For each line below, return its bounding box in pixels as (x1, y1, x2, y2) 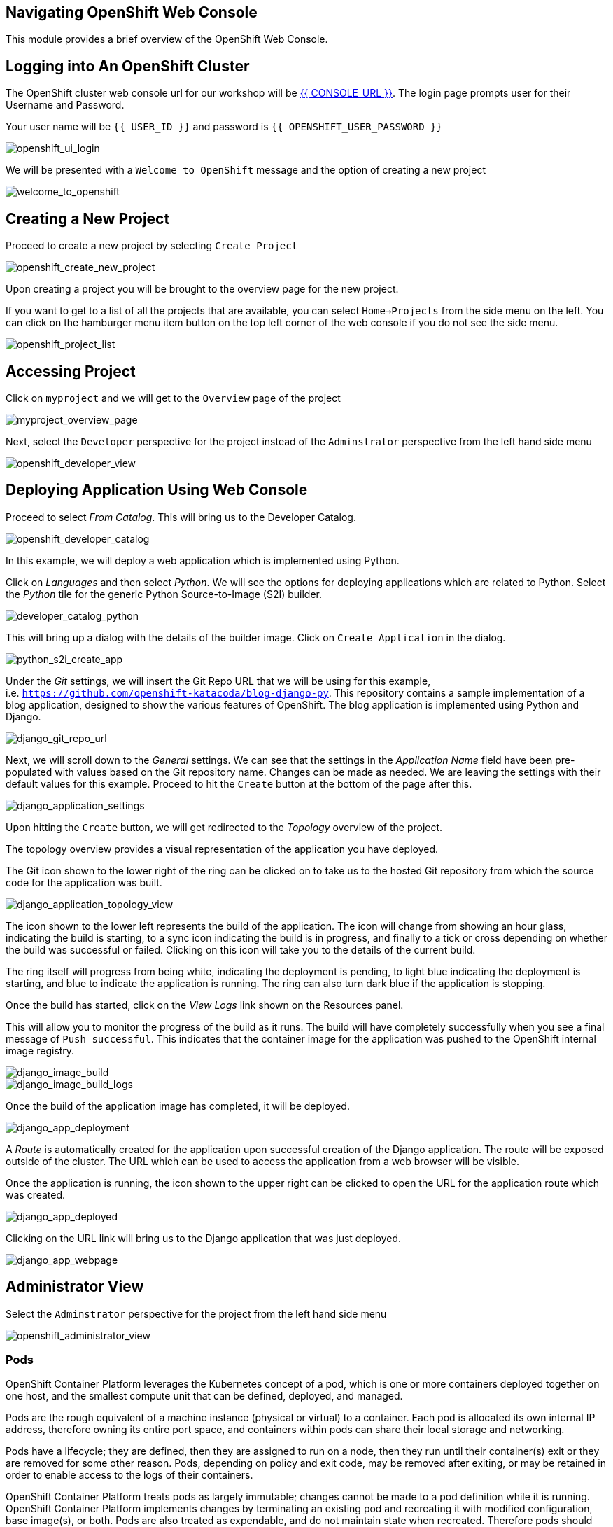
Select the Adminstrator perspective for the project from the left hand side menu (6, 1307, 387, 1320)
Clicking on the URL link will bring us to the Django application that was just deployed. (6, 1232, 402, 1244)
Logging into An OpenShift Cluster (6, 57, 250, 75)
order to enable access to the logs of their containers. (6, 1469, 253, 1481)
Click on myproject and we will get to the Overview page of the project (6, 391, 341, 404)
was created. (6, 1188, 66, 1201)
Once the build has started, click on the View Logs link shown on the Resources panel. (6, 998, 404, 1011)
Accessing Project (6, 362, 136, 380)
